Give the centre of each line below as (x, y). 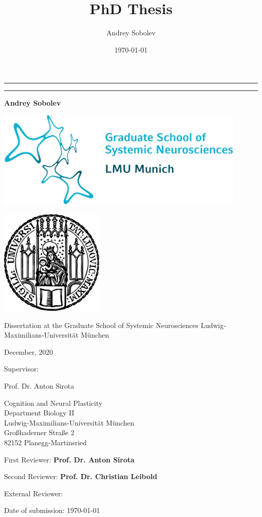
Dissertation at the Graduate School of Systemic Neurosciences (101, 325)
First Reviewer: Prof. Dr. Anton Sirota (69, 459)
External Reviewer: (34, 493)
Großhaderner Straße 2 (39, 432)
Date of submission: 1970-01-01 (52, 510)
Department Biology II (39, 413)
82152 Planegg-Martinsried (46, 442)
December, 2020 (29, 351)
